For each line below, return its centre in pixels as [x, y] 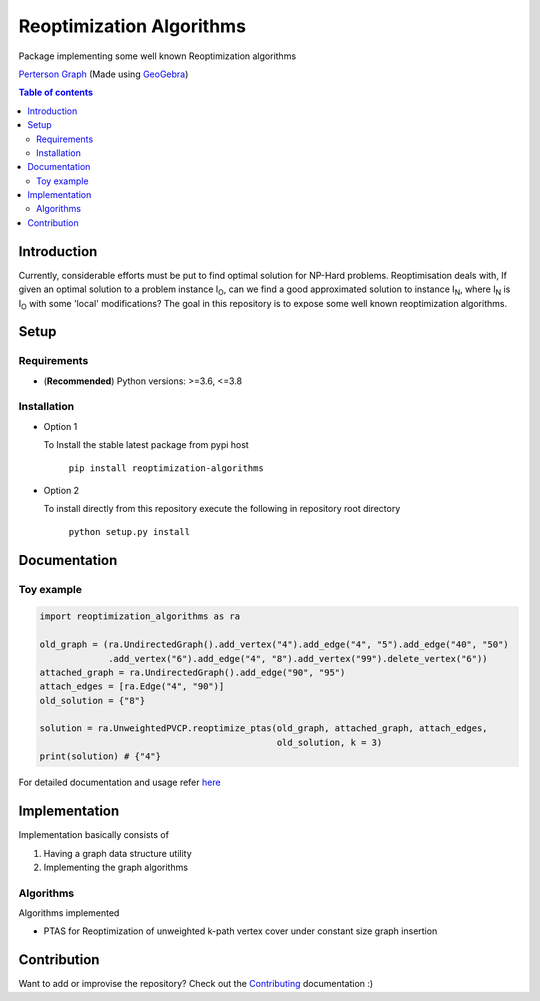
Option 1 [60, 426]
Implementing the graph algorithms [116, 867]
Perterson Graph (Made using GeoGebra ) [103, 74]
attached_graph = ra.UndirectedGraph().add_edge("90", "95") [192, 672]
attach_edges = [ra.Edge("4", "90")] [132, 686]
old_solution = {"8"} [92, 700]
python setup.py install [129, 531]
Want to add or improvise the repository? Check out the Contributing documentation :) [196, 984]
